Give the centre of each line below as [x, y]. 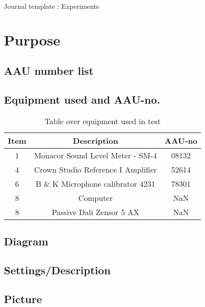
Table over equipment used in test [102, 121]
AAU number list [49, 71]
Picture [23, 298]
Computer [95, 197]
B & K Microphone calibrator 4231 [96, 183]
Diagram [26, 241]
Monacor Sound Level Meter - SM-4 [95, 155]
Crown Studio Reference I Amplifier [96, 169]
